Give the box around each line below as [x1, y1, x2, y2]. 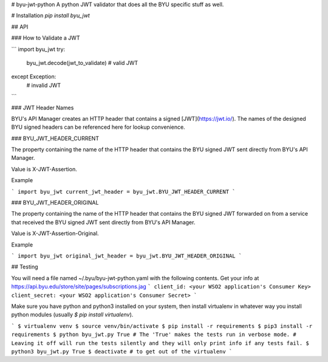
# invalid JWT [26, 81, 61, 89]
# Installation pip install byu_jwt [11, 12, 91, 19]
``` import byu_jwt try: [11, 46, 66, 53]
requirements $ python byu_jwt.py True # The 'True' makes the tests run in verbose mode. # [11, 331, 297, 338]
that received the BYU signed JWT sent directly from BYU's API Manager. [11, 219, 196, 226]
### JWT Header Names [11, 104, 74, 111]
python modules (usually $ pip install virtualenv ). [11, 311, 134, 318]
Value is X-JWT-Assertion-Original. [11, 230, 100, 237]
